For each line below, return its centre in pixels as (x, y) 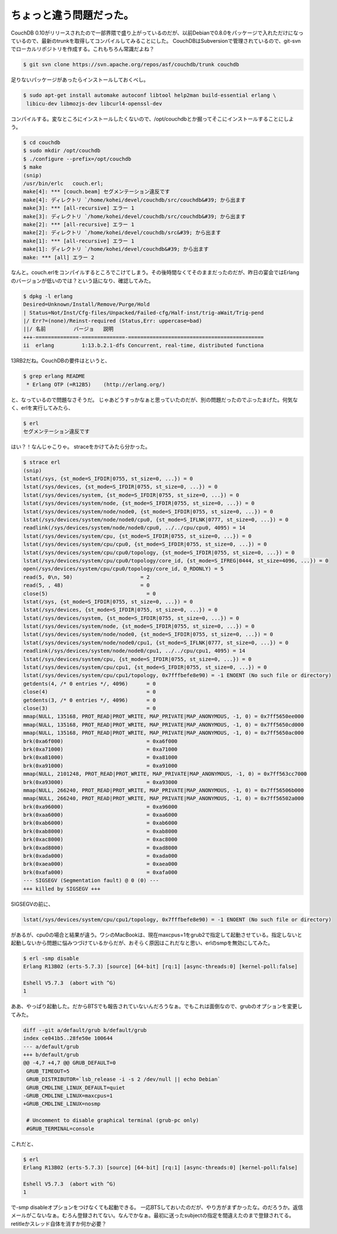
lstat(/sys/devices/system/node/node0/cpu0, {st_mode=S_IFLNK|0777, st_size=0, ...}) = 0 (156, 520)
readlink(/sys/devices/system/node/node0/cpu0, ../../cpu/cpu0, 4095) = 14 (134, 528)
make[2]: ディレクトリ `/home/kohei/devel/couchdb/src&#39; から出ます (122, 233)
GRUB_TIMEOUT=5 (48, 1071)
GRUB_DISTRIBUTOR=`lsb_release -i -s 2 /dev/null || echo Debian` (124, 1079)
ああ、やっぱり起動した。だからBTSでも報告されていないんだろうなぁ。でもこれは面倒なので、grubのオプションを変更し (157, 1006)
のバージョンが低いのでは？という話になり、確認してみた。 (82, 281)
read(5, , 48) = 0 (87, 585)
